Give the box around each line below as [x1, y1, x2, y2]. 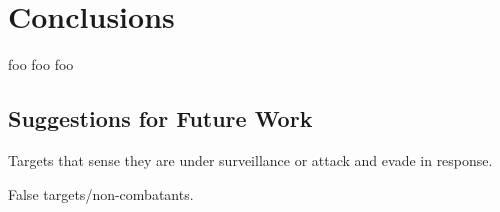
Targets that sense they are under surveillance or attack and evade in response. [8, 149, 493, 170]
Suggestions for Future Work [8, 103, 313, 134]
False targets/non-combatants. [8, 183, 194, 204]
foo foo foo [8, 54, 74, 75]
